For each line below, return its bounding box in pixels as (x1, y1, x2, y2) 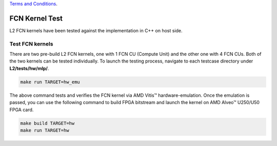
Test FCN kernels (9, 40, 53, 47)
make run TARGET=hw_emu (20, 79, 81, 85)
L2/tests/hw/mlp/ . (9, 65, 49, 71)
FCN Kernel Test (9, 14, 63, 23)
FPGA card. (9, 107, 34, 113)
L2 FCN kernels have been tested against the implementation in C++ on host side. (9, 27, 183, 33)
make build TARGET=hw (20, 120, 75, 126)
